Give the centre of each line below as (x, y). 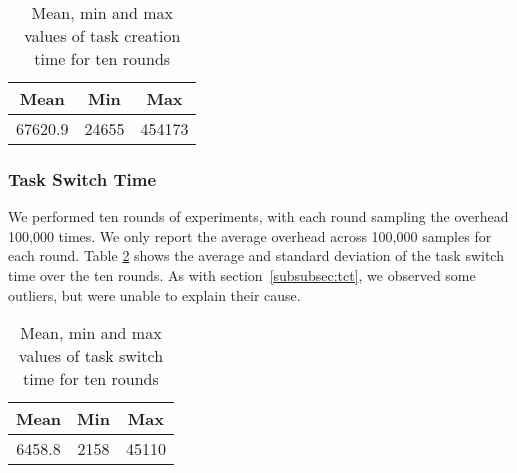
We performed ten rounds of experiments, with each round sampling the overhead (258, 216)
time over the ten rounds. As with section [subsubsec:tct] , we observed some (242, 275)
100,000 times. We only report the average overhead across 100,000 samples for (250, 235)
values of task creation (102, 35)
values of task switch (91, 356)
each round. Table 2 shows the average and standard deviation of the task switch (256, 255)
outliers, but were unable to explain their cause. (154, 294)
